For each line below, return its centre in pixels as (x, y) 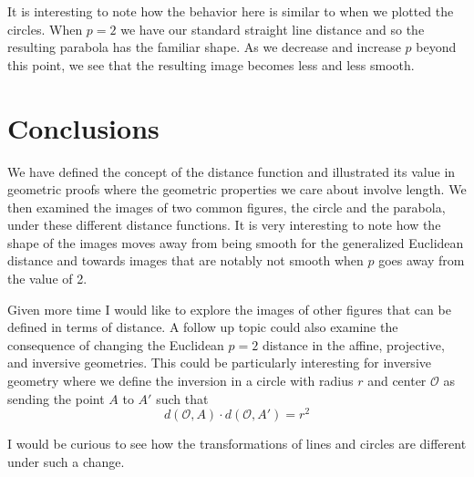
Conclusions (83, 127)
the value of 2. (47, 279)
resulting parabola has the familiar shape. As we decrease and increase (204, 47)
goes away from (422, 260)
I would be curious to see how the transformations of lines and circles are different (237, 444)
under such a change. (66, 461)
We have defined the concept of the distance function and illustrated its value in (232, 171)
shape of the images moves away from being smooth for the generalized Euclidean (236, 242)
